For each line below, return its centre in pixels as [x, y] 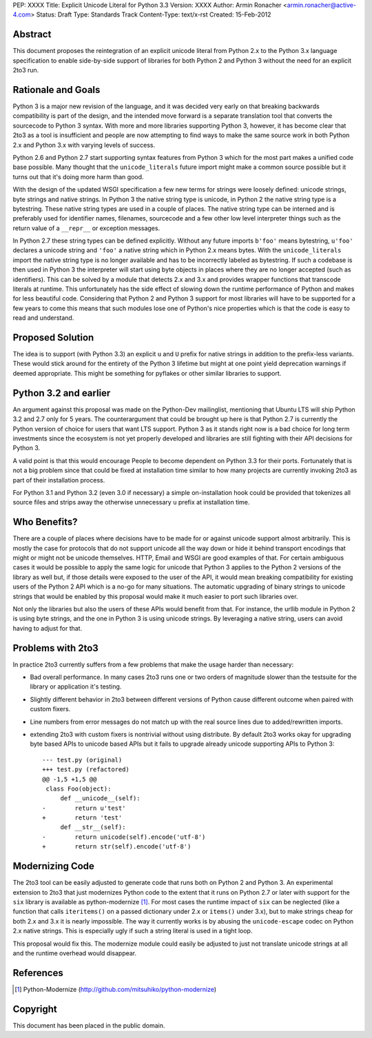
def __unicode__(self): [100, 798]
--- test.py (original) [82, 760]
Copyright [35, 1009]
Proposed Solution [53, 337]
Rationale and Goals [56, 90]
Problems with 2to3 [56, 648]
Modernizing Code [53, 866]
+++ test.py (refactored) [86, 770]
